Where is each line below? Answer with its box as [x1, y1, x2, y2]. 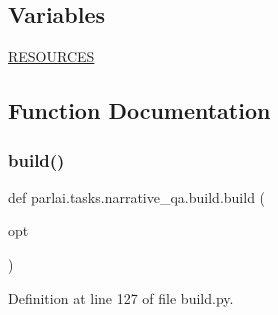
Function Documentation [8, 95, 271, 126]
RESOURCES [8, 46, 95, 67]
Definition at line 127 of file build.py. [8, 287, 234, 308]
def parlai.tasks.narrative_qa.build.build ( [8, 186, 266, 207]
